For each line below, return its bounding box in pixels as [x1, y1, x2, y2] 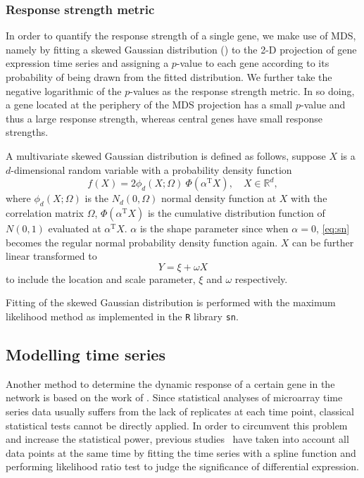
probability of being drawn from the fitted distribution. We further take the [6, 70, 332, 84]
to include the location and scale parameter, [6, 271, 196, 286]
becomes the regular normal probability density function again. [6, 234, 278, 249]
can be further [292, 234, 354, 249]
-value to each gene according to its [176, 56, 330, 70]
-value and [300, 97, 346, 112]
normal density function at [161, 191, 277, 206]
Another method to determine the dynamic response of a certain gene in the [6, 376, 335, 391]
